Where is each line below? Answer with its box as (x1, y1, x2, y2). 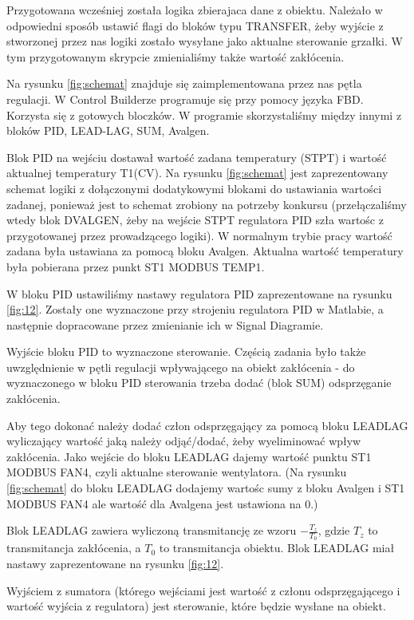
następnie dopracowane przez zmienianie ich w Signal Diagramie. (6, 316, 324, 333)
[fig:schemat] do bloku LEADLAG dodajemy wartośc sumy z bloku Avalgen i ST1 (6, 480, 405, 496)
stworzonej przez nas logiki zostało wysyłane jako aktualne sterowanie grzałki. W (6, 33, 403, 49)
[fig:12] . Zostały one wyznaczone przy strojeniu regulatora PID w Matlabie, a (6, 301, 384, 318)
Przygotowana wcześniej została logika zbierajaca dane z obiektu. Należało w (6, 2, 383, 18)
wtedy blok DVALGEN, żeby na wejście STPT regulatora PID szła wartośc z (6, 211, 384, 228)
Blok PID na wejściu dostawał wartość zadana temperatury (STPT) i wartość (6, 148, 387, 165)
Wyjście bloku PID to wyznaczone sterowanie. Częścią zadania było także (6, 343, 366, 360)
